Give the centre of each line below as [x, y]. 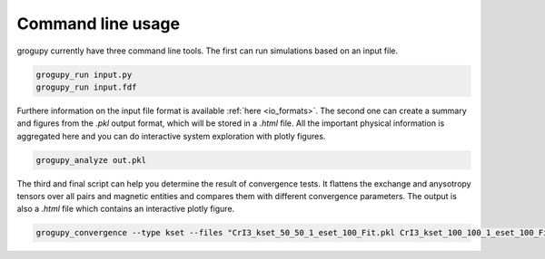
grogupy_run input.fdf [86, 87]
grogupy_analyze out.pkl [91, 160]
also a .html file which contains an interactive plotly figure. [126, 209]
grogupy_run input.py [84, 74]
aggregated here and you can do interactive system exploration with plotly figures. [171, 136]
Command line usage [99, 24]
